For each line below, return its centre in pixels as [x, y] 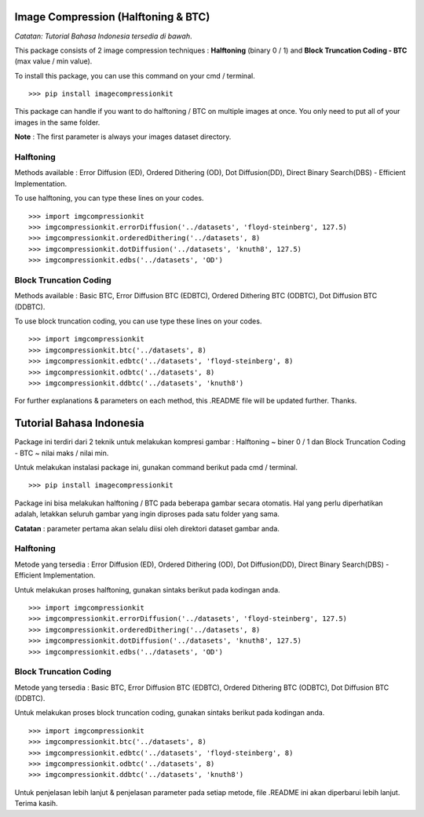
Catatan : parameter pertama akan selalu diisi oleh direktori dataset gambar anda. [147, 528]
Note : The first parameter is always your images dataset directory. [123, 137]
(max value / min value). [53, 61]
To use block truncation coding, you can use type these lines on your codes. [138, 321]
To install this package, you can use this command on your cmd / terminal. [135, 75]
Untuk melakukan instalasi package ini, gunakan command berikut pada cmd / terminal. [156, 468]
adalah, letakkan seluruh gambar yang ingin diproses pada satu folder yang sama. [147, 514]
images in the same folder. [57, 122]
